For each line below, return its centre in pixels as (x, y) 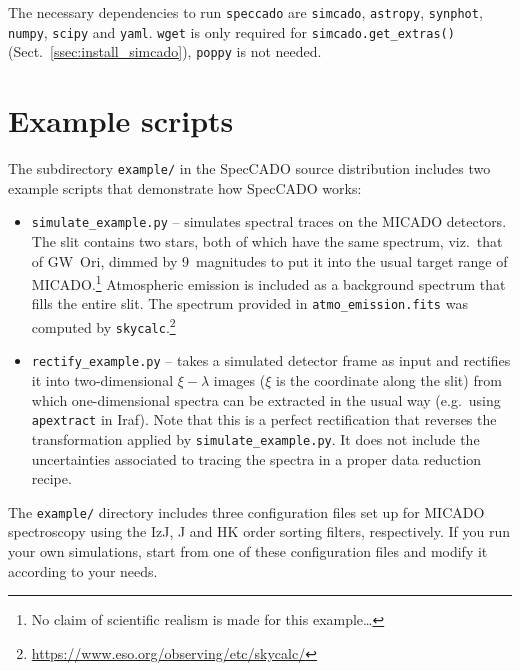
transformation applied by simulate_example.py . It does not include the (255, 438)
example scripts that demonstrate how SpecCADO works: (185, 187)
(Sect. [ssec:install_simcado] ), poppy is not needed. (165, 51)
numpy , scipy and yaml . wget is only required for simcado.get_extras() (231, 31)
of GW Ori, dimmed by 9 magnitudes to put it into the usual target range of (269, 260)
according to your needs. (83, 570)
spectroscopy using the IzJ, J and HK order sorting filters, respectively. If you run (259, 531)
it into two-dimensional (102, 380)
